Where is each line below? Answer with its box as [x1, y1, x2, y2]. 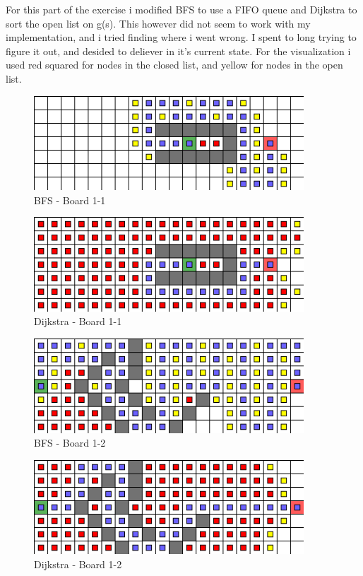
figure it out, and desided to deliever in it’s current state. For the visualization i [6, 43, 351, 58]
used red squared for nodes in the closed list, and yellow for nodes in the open [6, 57, 343, 72]
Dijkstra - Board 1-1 [34, 314, 122, 329]
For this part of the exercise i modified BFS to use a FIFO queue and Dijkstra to [6, 2, 357, 16]
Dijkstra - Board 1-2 [34, 556, 122, 571]
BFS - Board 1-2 [34, 435, 106, 450]
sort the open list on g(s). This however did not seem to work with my [6, 16, 311, 30]
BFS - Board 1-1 [34, 192, 106, 207]
